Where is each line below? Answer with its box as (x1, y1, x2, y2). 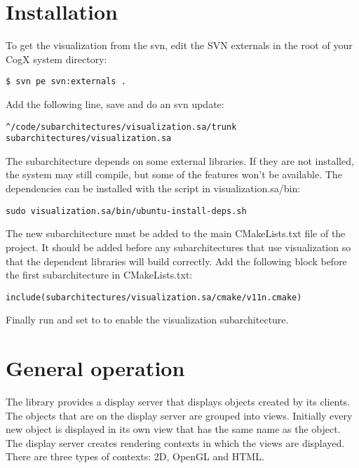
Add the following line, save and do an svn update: (6, 96, 224, 111)
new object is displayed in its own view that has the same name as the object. (6, 422, 341, 436)
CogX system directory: (6, 51, 107, 66)
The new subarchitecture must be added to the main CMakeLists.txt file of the (6, 226, 346, 241)
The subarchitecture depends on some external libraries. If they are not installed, (6, 153, 354, 168)
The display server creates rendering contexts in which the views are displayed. (6, 435, 345, 450)
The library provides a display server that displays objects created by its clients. (6, 394, 350, 409)
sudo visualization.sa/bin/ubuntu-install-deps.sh (6, 206, 247, 216)
